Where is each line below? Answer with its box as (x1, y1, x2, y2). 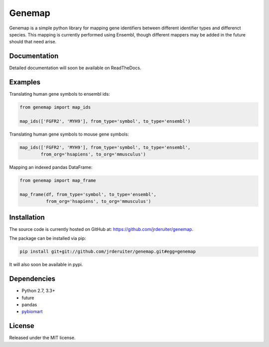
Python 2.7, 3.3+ (21, 288, 55, 294)
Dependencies (9, 275, 56, 283)
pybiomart (21, 309, 43, 315)
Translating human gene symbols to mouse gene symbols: (9, 131, 129, 137)
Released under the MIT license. (9, 335, 76, 341)
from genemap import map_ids (19, 105, 91, 110)
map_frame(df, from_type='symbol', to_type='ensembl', (19, 192, 156, 197)
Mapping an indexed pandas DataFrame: (9, 165, 93, 171)
